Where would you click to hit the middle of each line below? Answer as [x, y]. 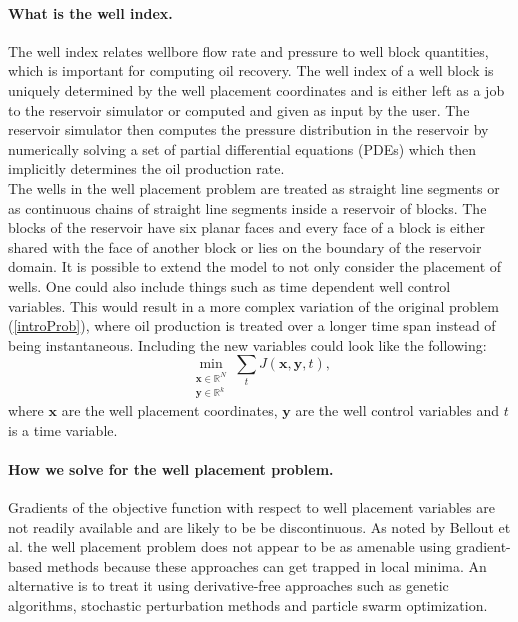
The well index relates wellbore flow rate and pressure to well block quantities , [248, 50]
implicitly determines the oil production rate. [146, 168]
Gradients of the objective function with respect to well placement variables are [251, 507]
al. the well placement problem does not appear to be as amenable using [230, 546]
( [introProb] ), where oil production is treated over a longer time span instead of [252, 325]
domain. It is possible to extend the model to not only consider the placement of [255, 266]
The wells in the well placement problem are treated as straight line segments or [254, 187]
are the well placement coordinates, [169, 410]
